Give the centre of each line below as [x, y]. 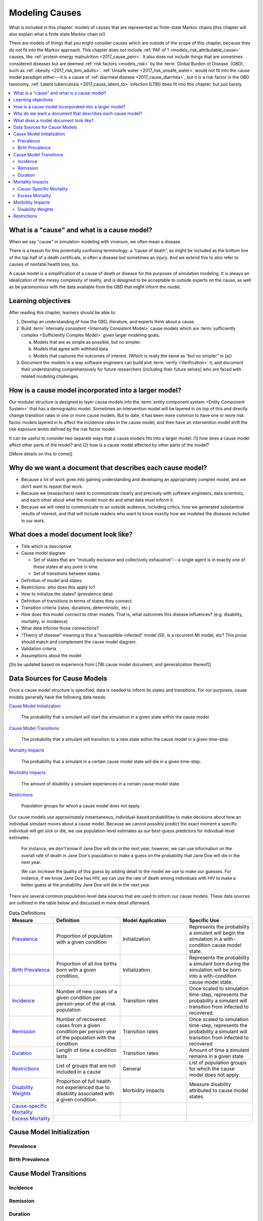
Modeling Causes [45, 13]
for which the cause [212, 1069]
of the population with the [86, 1037]
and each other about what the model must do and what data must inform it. [98, 500]
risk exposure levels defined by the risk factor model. [62, 429]
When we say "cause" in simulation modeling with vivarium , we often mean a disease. [95, 242]
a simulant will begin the [217, 933]
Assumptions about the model [51, 655]
